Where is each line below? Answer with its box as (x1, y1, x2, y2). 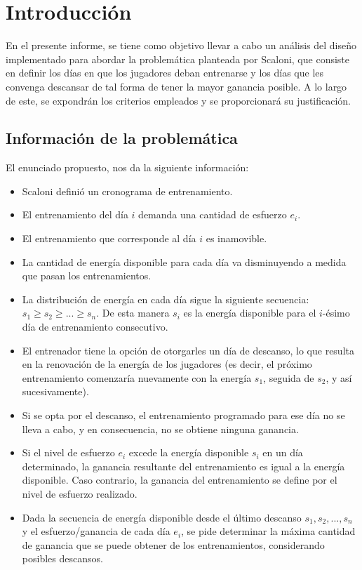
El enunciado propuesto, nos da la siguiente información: (6, 160, 249, 175)
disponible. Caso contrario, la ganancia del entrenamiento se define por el (22, 472, 337, 487)
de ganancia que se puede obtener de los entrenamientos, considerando (22, 537, 325, 552)
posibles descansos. (22, 551, 103, 566)
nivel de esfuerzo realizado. (22, 486, 138, 501)
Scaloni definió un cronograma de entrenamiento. (22, 183, 233, 198)
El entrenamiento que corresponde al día (22, 231, 196, 246)
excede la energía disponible (128, 445, 249, 460)
